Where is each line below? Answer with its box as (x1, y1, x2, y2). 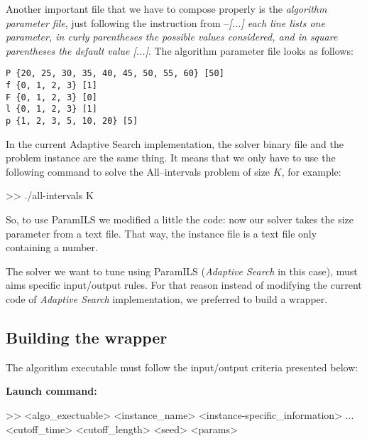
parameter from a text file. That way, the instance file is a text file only (6, 225, 317, 240)
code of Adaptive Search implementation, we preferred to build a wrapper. (6, 292, 328, 306)
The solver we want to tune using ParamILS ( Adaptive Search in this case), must (6, 263, 358, 278)
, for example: (281, 164, 341, 179)
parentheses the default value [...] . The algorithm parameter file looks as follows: (6, 43, 354, 58)
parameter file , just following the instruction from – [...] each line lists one (6, 15, 325, 30)
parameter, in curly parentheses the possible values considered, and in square (6, 29, 338, 44)
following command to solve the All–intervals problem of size (6, 164, 270, 179)
